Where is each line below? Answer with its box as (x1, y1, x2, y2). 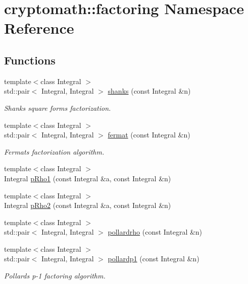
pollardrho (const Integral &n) (108, 227, 203, 237)
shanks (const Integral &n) (108, 86, 191, 96)
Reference (4, 18, 74, 38)
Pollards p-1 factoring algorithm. (4, 270, 106, 281)
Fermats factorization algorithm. (4, 146, 105, 157)
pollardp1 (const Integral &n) (108, 253, 200, 264)
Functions (4, 52, 56, 67)
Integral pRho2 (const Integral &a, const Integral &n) (4, 200, 171, 210)
